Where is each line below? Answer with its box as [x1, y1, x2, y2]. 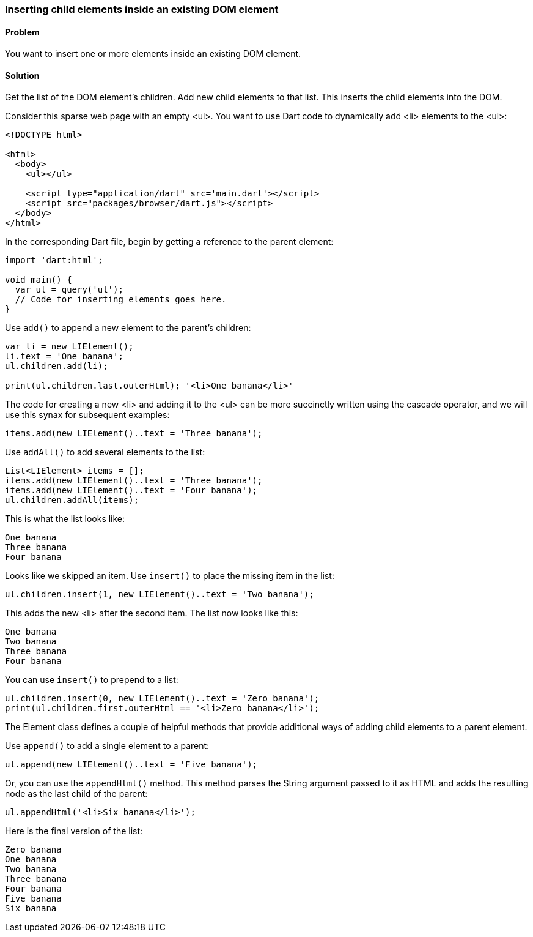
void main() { [5, 275, 72, 285]
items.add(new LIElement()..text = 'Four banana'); [5, 485, 258, 496]
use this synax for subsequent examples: [5, 409, 170, 420]
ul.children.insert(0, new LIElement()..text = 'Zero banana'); [5, 693, 320, 704]
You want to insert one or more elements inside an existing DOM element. [5, 48, 301, 59]
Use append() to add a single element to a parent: [5, 741, 210, 752]
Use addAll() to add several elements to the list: [5, 447, 205, 458]
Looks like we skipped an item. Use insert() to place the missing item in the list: [5, 570, 334, 581]
